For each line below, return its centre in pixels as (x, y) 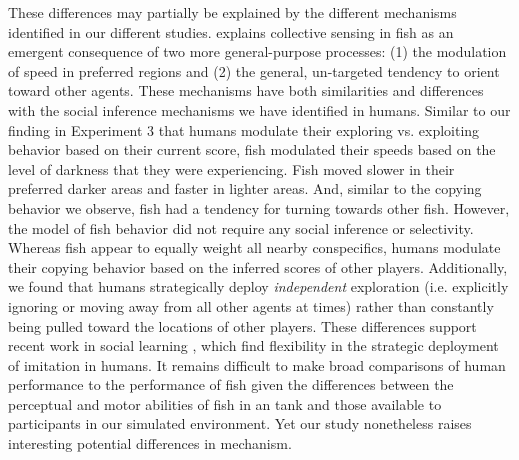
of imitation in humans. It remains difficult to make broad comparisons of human (257, 364)
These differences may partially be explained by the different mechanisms (232, 12)
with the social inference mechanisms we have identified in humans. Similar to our (259, 109)
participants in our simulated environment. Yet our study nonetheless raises (240, 423)
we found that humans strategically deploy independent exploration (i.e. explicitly (258, 286)
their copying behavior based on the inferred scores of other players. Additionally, (258, 266)
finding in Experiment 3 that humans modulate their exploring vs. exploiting (244, 129)
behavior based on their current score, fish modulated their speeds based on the (252, 149)
